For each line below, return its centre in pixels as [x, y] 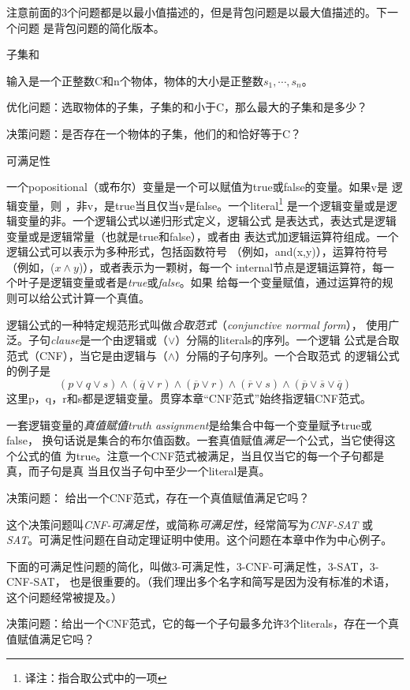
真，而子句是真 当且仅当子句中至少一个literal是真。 [138, 471]
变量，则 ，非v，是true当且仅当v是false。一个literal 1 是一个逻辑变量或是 [201, 204]
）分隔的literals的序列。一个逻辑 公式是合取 [287, 340]
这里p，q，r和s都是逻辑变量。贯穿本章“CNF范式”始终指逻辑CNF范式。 [189, 397]
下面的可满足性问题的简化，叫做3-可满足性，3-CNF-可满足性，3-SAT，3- [193, 566]
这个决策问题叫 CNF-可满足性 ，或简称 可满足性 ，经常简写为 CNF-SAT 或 [190, 524]
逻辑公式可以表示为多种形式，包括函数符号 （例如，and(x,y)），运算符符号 [197, 251]
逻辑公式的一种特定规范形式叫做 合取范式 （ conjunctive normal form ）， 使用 [198, 324]
